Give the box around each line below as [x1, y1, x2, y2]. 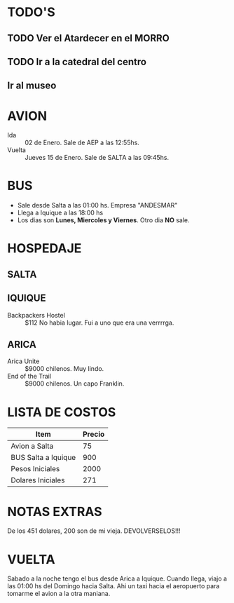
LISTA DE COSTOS [7, 404, 116, 420]
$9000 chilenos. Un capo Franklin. [25, 379, 125, 388]
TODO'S [7, 4, 55, 20]
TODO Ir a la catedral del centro [7, 55, 147, 67]
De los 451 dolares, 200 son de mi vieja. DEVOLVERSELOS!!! [7, 527, 181, 535]
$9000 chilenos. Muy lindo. [25, 365, 104, 373]
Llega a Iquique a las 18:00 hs [17, 208, 104, 217]
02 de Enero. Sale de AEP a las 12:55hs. [25, 138, 140, 147]
